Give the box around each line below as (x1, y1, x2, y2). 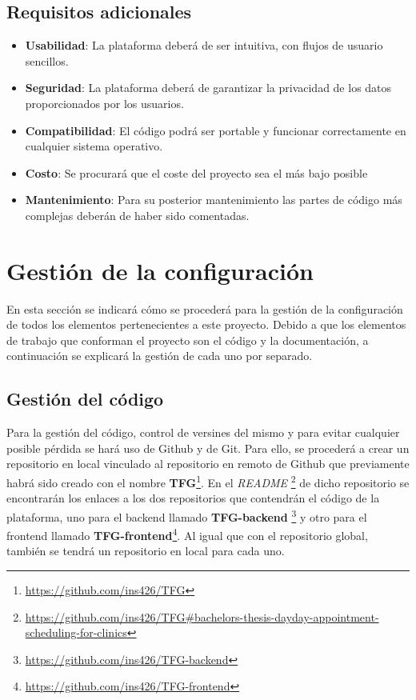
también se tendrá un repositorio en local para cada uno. (6, 542, 285, 559)
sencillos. (25, 52, 69, 69)
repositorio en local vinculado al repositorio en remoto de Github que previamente (6, 455, 410, 472)
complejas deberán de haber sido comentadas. (25, 206, 250, 223)
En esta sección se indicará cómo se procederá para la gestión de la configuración (6, 300, 403, 317)
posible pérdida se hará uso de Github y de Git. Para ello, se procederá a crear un (6, 439, 410, 456)
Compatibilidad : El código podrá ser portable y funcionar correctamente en (25, 122, 406, 138)
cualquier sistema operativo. (25, 138, 163, 154)
